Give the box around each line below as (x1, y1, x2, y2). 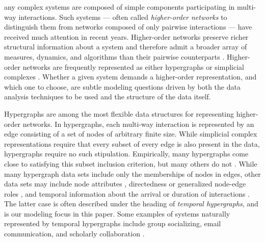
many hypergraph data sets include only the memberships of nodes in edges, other (4, 168, 261, 179)
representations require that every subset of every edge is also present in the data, (4, 138, 260, 149)
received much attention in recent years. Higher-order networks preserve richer (4, 31, 249, 42)
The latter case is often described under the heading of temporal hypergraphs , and (4, 198, 258, 209)
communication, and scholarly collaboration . (4, 228, 145, 239)
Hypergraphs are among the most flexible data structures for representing (4, 108, 234, 119)
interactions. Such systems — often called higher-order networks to (18, 11, 227, 22)
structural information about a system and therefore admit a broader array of (4, 41, 247, 52)
